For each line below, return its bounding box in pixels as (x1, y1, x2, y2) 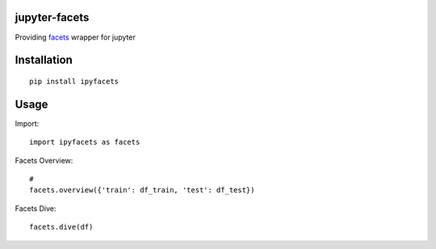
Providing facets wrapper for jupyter (15, 32, 136, 42)
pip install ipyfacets (29, 77, 119, 86)
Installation (15, 53, 73, 67)
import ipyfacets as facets (29, 137, 140, 147)
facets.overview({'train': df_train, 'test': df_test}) (29, 186, 255, 195)
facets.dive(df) (29, 222, 94, 232)
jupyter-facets (15, 11, 90, 24)
